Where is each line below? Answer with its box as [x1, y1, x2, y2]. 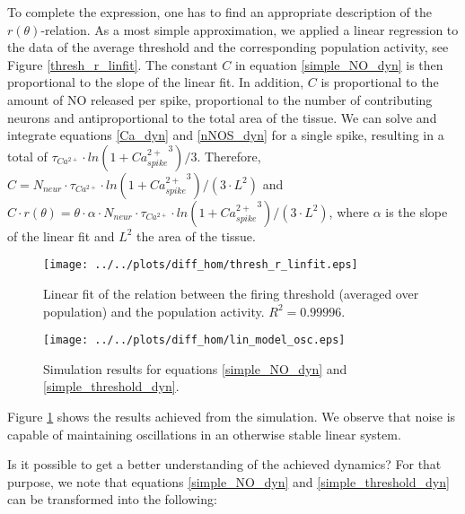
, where [329, 202, 369, 221]
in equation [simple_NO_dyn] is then [234, 55, 443, 74]
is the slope [385, 202, 448, 221]
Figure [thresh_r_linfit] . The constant [7, 55, 218, 74]
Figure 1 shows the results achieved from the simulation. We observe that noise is [7, 407, 456, 426]
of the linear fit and [7, 226, 115, 245]
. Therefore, [197, 146, 261, 165]
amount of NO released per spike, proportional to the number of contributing [7, 90, 433, 109]
